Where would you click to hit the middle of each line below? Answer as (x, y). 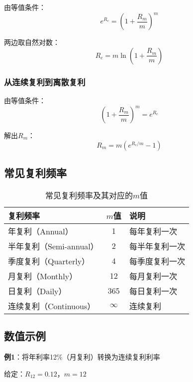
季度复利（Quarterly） (49, 261)
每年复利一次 (153, 231)
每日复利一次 (153, 291)
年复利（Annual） (41, 231)
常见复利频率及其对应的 (89, 195)
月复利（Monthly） (43, 276)
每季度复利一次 (157, 261)
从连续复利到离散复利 (45, 82)
